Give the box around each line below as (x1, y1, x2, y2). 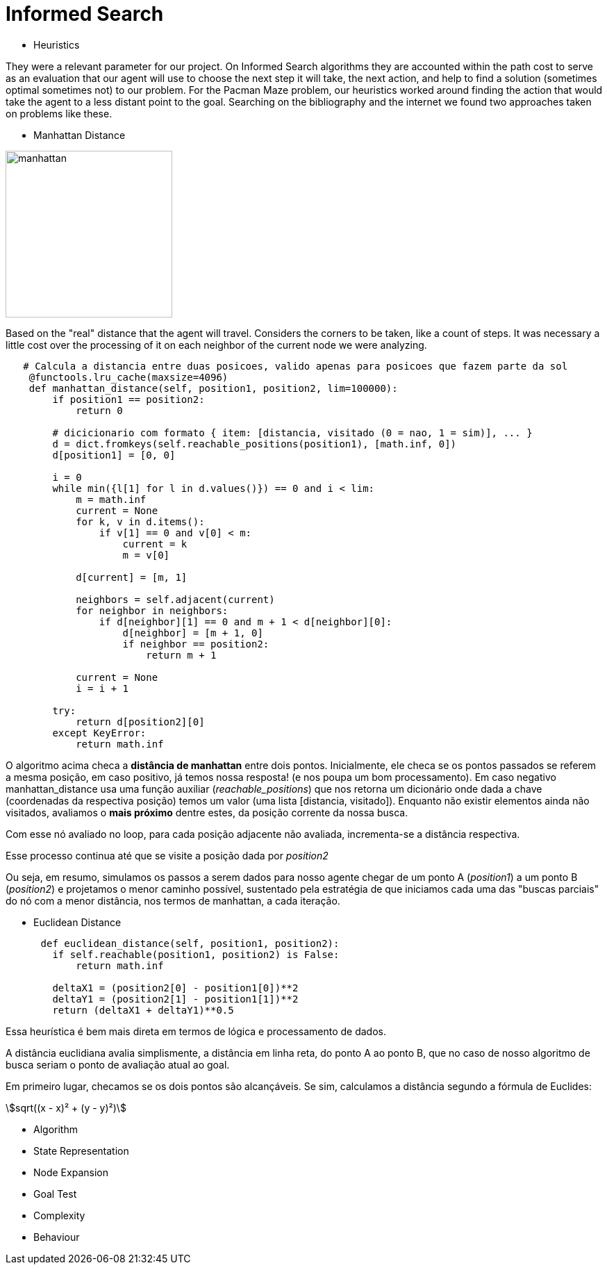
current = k (122, 538, 188, 550)
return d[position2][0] (76, 716, 205, 727)
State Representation (33, 1144, 129, 1157)
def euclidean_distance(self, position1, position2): (40, 937, 340, 949)
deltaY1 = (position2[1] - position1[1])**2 (52, 993, 299, 1005)
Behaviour (33, 1230, 80, 1243)
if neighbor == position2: (122, 638, 269, 650)
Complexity (33, 1209, 85, 1221)
